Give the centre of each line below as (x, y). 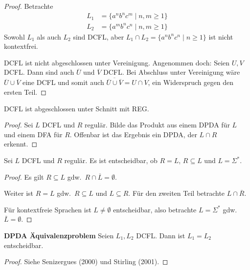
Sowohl (14, 36)
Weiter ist (19, 193)
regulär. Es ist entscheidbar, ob (111, 160)
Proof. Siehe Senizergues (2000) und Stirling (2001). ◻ (86, 261)
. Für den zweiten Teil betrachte (177, 193)
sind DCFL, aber (99, 36)
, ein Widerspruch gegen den (191, 82)
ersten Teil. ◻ (25, 92)
